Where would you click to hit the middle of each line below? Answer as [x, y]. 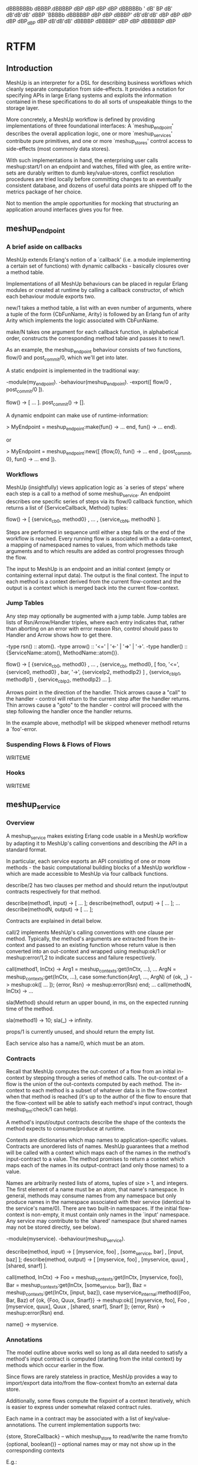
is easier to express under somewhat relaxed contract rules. [79, 1407]
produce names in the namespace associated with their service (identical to [98, 1202]
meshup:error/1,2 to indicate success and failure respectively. [81, 958]
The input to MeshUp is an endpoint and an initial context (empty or [88, 568]
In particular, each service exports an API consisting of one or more [88, 861]
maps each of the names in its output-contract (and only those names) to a [98, 1165]
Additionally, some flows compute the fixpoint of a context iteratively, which [98, 1401]
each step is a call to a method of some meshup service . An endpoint [88, 494]
